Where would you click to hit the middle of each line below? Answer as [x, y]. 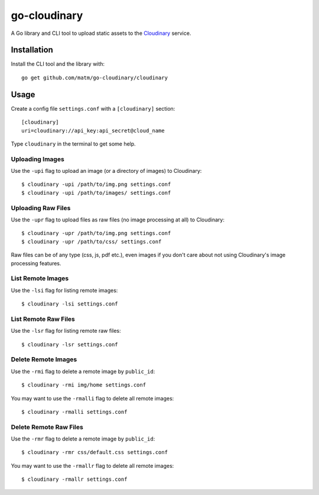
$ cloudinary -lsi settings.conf [70, 304]
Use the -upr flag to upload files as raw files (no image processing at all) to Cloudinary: [118, 220]
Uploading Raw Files [41, 208]
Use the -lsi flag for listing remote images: [64, 290]
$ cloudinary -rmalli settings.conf [74, 412]
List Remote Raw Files [43, 319]
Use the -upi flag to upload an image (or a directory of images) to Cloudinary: [106, 171]
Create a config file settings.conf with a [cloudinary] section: [93, 108]
